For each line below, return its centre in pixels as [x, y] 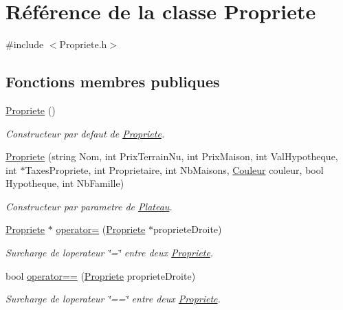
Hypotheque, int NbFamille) [65, 183]
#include [25, 44]
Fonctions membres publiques [113, 81]
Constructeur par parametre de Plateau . [89, 206]
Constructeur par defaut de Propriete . [85, 133]
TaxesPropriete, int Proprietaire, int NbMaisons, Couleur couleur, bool [174, 169]
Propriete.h [83, 44]
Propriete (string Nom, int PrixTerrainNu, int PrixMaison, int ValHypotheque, [172, 156]
